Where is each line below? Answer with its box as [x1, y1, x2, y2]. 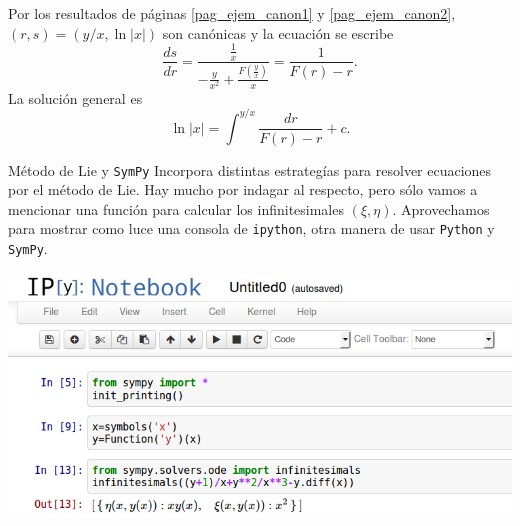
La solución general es [8, 87, 143, 108]
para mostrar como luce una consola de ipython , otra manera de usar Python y [8, 218, 495, 239]
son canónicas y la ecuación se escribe [162, 22, 394, 43]
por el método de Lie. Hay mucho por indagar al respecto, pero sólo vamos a [8, 179, 478, 200]
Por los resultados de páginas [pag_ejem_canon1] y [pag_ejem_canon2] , [8, 3, 456, 23]
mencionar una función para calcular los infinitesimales [8, 198, 344, 219]
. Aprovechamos [392, 198, 490, 219]
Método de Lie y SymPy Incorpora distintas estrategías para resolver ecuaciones [8, 159, 492, 180]
